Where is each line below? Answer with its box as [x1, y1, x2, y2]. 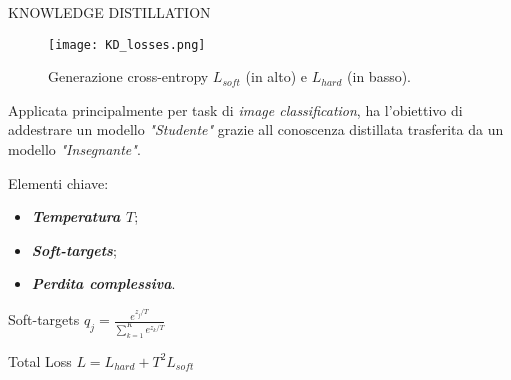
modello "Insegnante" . [8, 139, 141, 160]
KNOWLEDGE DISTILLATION [8, 2, 211, 22]
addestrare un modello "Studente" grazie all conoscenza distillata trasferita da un [8, 119, 504, 140]
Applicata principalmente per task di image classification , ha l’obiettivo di [8, 99, 463, 120]
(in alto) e [245, 66, 308, 87]
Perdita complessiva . [31, 273, 176, 294]
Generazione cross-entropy [48, 66, 209, 87]
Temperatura [31, 206, 121, 227]
